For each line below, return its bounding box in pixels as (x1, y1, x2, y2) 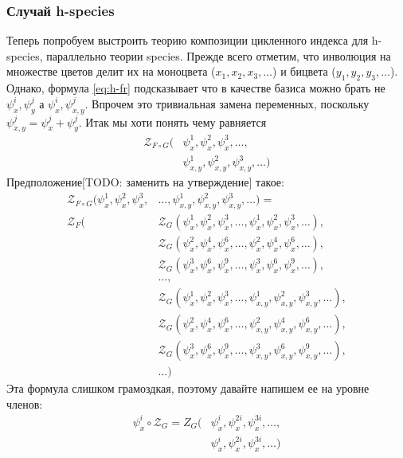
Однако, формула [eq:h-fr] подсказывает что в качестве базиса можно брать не (6, 80, 385, 96)
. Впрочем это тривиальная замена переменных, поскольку (84, 95, 370, 112)
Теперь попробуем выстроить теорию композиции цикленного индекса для (6, 32, 369, 49)
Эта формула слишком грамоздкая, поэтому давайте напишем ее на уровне (6, 380, 370, 397)
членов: (6, 395, 43, 412)
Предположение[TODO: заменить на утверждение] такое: (6, 174, 284, 190)
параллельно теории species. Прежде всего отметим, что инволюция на (46, 47, 391, 64)
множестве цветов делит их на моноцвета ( (6, 63, 216, 80)
